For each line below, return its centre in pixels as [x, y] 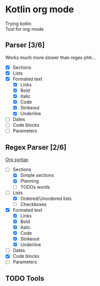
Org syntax [17, 160]
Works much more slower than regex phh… [51, 57]
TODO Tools [25, 278]
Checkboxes [33, 204]
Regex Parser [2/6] [36, 147]
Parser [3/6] [25, 45]
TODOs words [35, 187]
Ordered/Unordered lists [46, 199]
